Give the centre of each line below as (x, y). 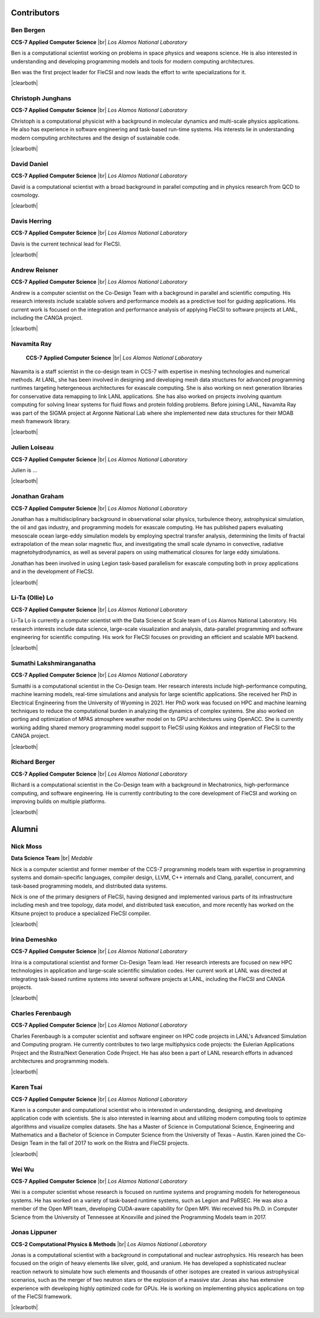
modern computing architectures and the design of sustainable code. (95, 138)
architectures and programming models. (60, 1061)
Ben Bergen (28, 30)
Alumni (25, 829)
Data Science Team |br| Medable (52, 858)
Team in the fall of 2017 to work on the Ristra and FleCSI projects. (109, 1143)
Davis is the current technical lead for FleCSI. (66, 244)
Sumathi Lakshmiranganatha (53, 663)
